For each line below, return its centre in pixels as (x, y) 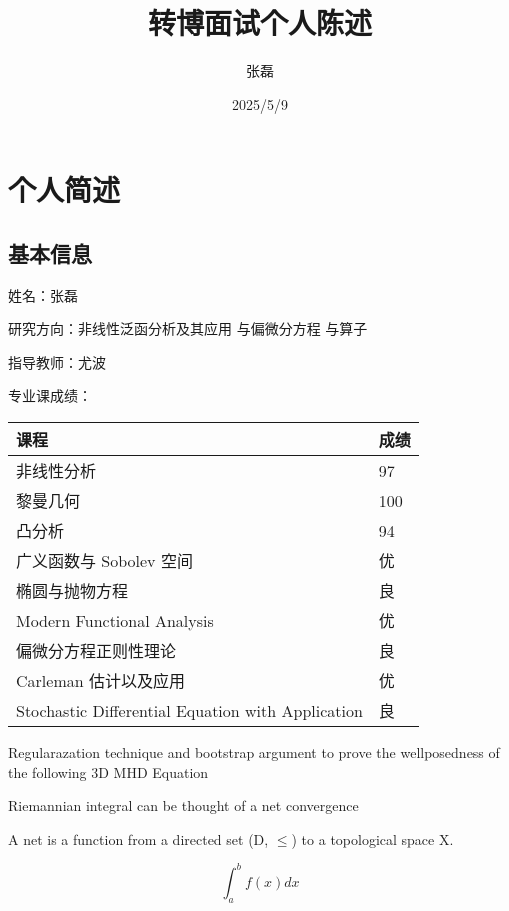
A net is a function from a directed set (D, (138, 838)
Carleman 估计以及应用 (100, 681)
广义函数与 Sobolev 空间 (104, 561)
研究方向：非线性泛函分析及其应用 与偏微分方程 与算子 (188, 328)
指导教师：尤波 (57, 361)
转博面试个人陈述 (259, 22)
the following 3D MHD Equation (108, 771)
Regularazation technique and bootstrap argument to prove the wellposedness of (254, 752)
